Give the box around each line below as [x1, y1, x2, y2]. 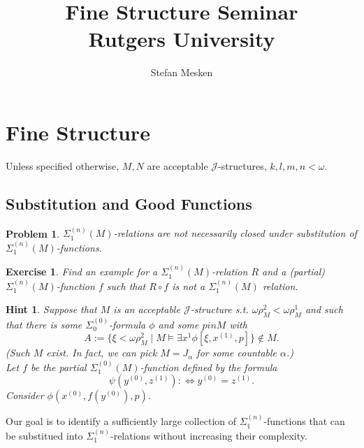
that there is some [6, 317, 82, 331]
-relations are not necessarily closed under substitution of [113, 226, 357, 240]
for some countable [196, 345, 277, 360]
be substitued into [6, 428, 83, 442]
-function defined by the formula [140, 359, 277, 374]
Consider [6, 388, 44, 403]
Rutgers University [88, 24, 275, 53]
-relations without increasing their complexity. [110, 428, 307, 442]
